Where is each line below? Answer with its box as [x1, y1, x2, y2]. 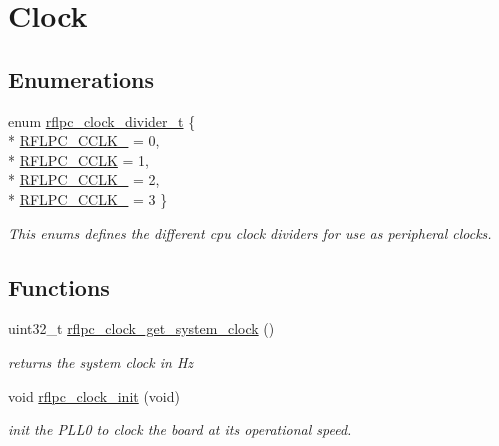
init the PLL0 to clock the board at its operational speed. [8, 419, 352, 440]
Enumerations [8, 63, 155, 94]
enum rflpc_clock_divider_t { [8, 110, 196, 131]
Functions [8, 271, 110, 302]
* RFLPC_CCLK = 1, [8, 149, 149, 170]
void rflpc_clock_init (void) [8, 385, 180, 406]
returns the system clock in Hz [8, 351, 194, 372]
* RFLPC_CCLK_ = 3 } [8, 188, 168, 209]
